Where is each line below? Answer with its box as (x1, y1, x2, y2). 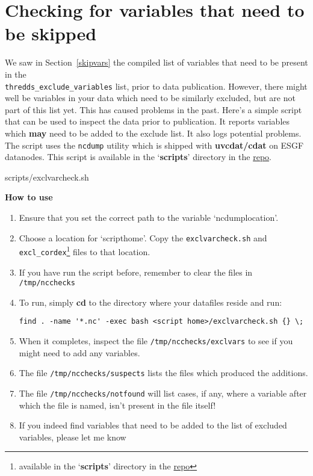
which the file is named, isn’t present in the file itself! (19, 398, 216, 411)
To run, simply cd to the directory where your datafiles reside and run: (19, 295, 282, 308)
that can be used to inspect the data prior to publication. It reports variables (5, 115, 290, 128)
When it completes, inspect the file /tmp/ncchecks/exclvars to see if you (19, 335, 293, 347)
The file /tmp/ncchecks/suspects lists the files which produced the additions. (19, 366, 308, 379)
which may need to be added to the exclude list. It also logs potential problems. (5, 126, 302, 139)
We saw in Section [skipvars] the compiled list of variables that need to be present (5, 56, 308, 69)
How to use (5, 191, 53, 203)
